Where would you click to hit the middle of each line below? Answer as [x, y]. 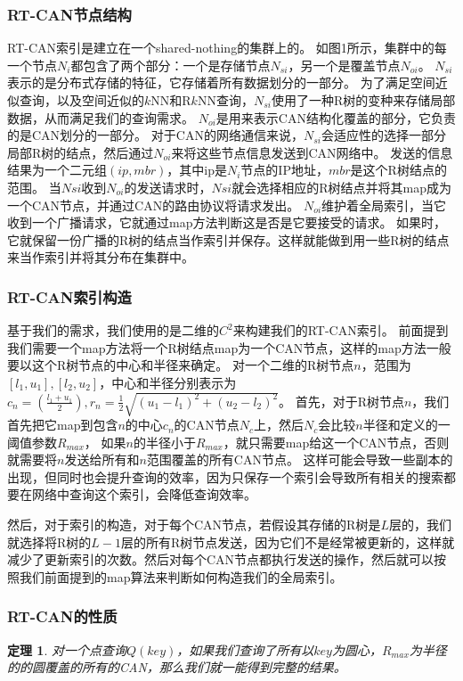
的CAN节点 [207, 425]
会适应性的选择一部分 [383, 135]
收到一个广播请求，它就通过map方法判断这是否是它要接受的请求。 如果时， [227, 222]
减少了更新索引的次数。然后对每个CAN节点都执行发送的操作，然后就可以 [221, 559]
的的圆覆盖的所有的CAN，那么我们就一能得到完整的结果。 [177, 667]
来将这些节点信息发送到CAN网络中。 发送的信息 [312, 152]
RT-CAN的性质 [62, 616]
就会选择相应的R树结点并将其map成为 [341, 187]
